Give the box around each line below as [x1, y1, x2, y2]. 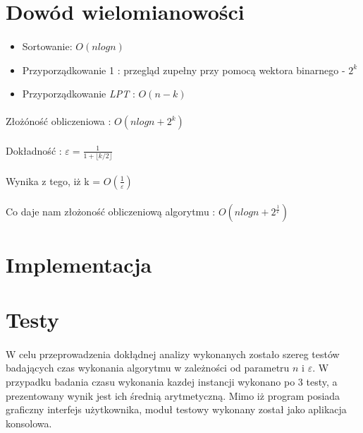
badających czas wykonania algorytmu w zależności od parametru [6, 360, 290, 375]
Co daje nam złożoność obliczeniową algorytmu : [6, 204, 216, 219]
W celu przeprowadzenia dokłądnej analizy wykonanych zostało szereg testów [6, 346, 340, 361]
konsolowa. [6, 415, 52, 430]
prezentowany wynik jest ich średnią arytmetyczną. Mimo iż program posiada [6, 388, 340, 403]
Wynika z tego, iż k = [6, 173, 101, 188]
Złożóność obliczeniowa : [6, 114, 111, 129]
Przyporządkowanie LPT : [22, 86, 135, 101]
